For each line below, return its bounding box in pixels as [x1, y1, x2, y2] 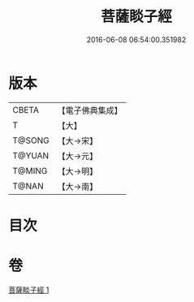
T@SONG [12, 135, 50, 146]
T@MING [12, 165, 48, 176]
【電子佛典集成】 [57, 105, 123, 116]
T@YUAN [12, 149, 50, 161]
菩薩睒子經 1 [8, 285, 50, 295]
